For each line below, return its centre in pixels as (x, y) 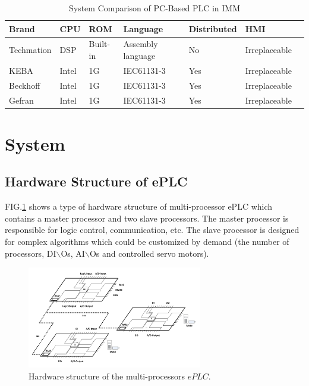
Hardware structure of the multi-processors (107, 376)
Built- (100, 44)
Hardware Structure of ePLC (96, 181)
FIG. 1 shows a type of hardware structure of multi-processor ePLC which (139, 206)
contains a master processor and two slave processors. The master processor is (147, 218)
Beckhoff (25, 85)
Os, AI (73, 253)
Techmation (30, 50)
